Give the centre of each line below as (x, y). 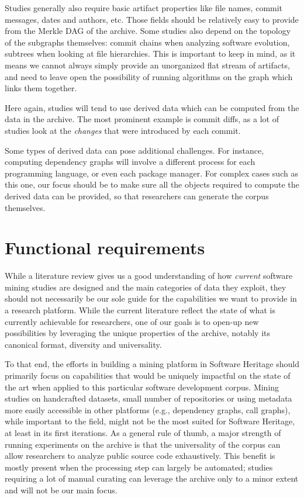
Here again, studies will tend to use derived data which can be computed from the (152, 107)
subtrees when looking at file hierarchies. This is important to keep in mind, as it (150, 53)
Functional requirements (105, 248)
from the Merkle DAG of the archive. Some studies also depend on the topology (148, 31)
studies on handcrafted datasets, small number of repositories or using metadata (148, 398)
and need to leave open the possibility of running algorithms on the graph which (149, 76)
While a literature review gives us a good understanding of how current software (149, 276)
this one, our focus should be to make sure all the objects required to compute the (152, 184)
